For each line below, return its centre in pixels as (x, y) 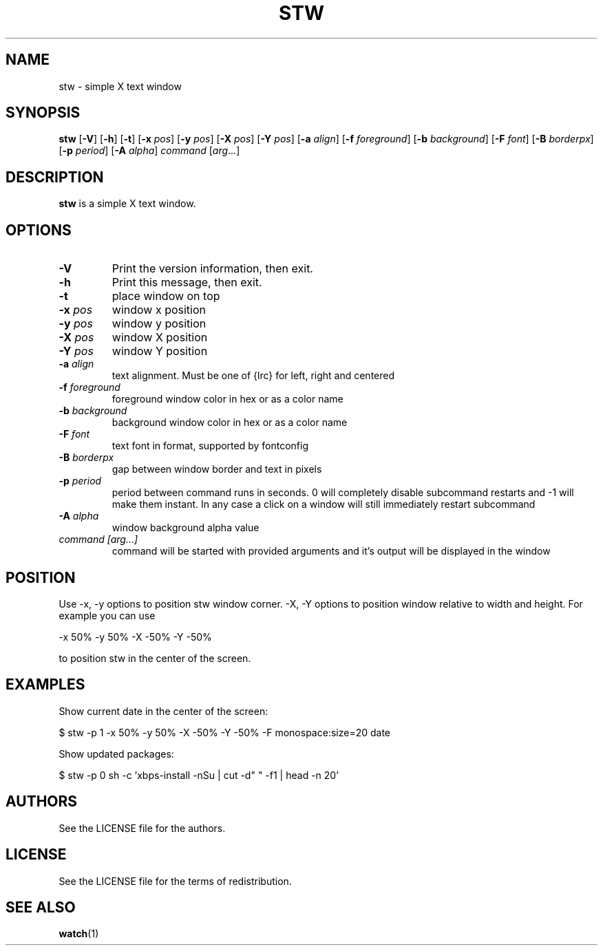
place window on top (166, 296)
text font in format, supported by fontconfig (210, 446)
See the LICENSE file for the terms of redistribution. (175, 881)
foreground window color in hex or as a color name (228, 399)
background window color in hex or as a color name (230, 423)
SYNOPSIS (43, 113)
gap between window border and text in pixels (217, 469)
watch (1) (79, 934)
